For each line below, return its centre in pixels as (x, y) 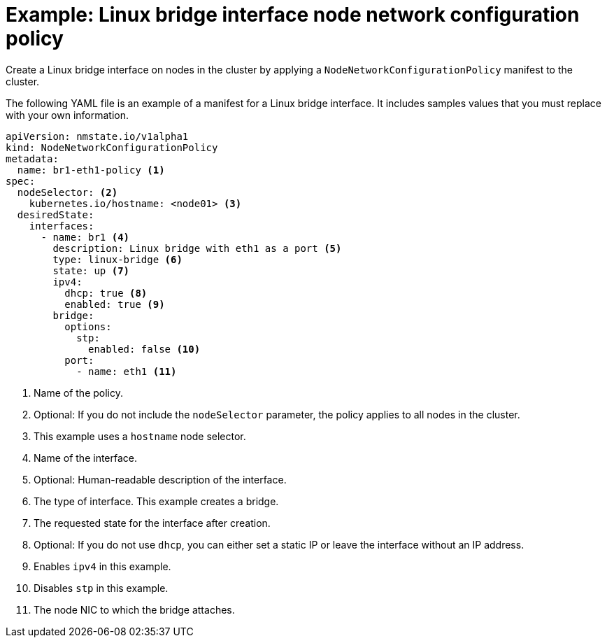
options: (88, 326)
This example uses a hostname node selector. (140, 436)
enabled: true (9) (115, 304)
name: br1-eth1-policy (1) (91, 170)
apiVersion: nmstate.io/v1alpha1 (97, 136)
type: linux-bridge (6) (117, 259)
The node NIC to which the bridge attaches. (134, 609)
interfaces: (62, 226)
